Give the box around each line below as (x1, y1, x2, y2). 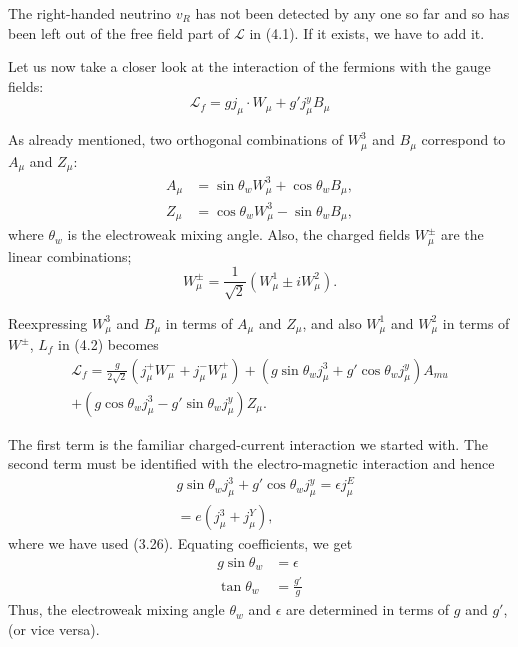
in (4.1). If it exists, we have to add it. (249, 22, 485, 43)
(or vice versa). (8, 619, 100, 640)
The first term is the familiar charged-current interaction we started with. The (8, 433, 489, 454)
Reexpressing (8, 312, 88, 333)
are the (440, 224, 484, 245)
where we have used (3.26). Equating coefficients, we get (8, 533, 353, 554)
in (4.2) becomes (57, 334, 159, 354)
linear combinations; (8, 245, 132, 266)
